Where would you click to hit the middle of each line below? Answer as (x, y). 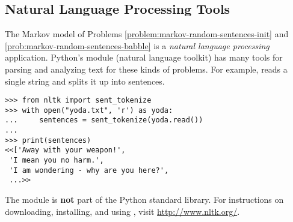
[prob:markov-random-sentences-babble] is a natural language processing (137, 45)
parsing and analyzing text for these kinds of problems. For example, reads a (146, 69)
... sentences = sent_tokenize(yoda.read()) (104, 120)
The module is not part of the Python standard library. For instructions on (144, 199)
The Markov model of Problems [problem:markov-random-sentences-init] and (147, 34)
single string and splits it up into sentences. (85, 81)
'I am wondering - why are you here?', (89, 170)
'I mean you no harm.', (57, 160)
